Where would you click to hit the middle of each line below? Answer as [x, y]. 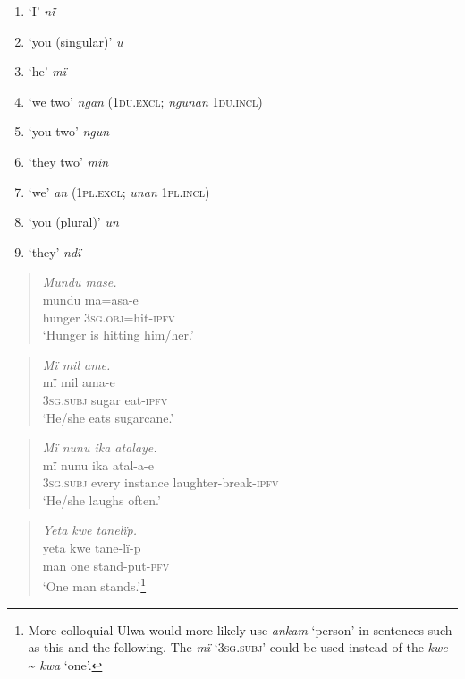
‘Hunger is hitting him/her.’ [118, 335]
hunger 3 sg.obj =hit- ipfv [109, 317]
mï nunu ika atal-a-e [98, 464]
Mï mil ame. [76, 364]
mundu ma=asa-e [90, 299]
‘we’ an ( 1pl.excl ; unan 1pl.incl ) [119, 191]
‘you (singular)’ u [76, 41]
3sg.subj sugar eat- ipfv [105, 399]
